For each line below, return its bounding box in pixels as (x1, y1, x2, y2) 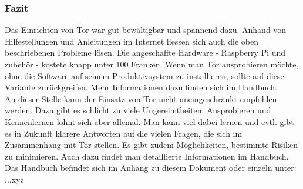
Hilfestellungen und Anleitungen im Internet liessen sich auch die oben (5, 35, 259, 47)
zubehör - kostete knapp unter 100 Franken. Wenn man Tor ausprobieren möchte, (5, 58, 299, 70)
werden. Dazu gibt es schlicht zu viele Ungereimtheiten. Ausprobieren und (5, 104, 271, 116)
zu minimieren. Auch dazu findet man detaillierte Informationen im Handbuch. (5, 150, 289, 162)
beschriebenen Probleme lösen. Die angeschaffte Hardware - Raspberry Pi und (5, 46, 286, 59)
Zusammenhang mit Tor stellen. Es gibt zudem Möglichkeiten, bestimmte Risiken (5, 139, 298, 151)
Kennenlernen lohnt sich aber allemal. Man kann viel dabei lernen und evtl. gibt (5, 115, 294, 127)
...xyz (5, 173, 24, 185)
